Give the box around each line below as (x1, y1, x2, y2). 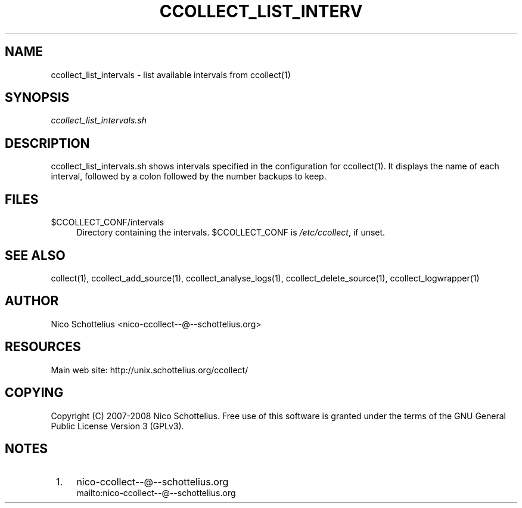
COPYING (5, 385, 64, 401)
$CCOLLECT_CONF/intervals (51, 217, 164, 228)
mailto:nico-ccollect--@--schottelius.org (76, 488, 236, 498)
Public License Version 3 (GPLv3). (51, 420, 184, 431)
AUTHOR (5, 293, 59, 309)
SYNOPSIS (5, 90, 70, 106)
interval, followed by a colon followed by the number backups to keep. (51, 171, 327, 182)
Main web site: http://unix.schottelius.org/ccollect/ (51, 364, 248, 375)
